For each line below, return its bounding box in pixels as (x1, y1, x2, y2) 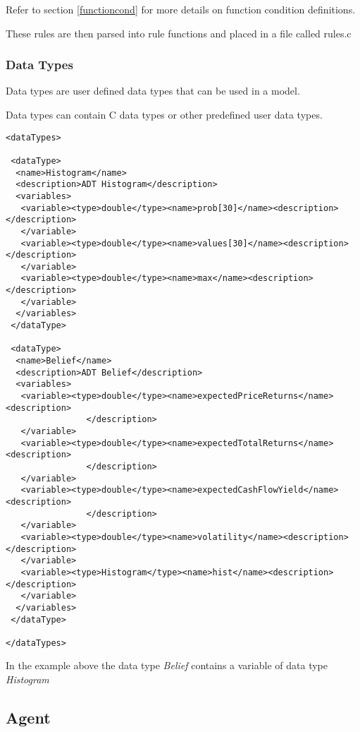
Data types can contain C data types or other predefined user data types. (6, 107, 323, 121)
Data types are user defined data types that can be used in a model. (6, 83, 300, 98)
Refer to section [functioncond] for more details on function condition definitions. (6, 2, 356, 16)
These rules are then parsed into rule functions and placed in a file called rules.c (6, 25, 352, 40)
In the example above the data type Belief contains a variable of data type (6, 658, 328, 673)
